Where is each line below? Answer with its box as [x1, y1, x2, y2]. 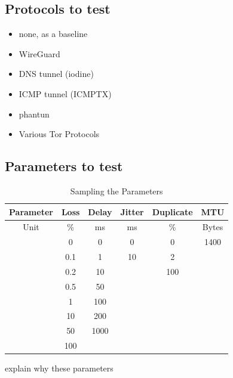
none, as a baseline [19, 27, 88, 40]
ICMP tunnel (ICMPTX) [19, 87, 112, 100]
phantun [19, 107, 50, 120]
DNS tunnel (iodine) [19, 67, 94, 80]
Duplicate [152, 205, 193, 218]
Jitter [120, 205, 144, 218]
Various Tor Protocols [19, 128, 100, 140]
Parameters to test [5, 157, 123, 175]
